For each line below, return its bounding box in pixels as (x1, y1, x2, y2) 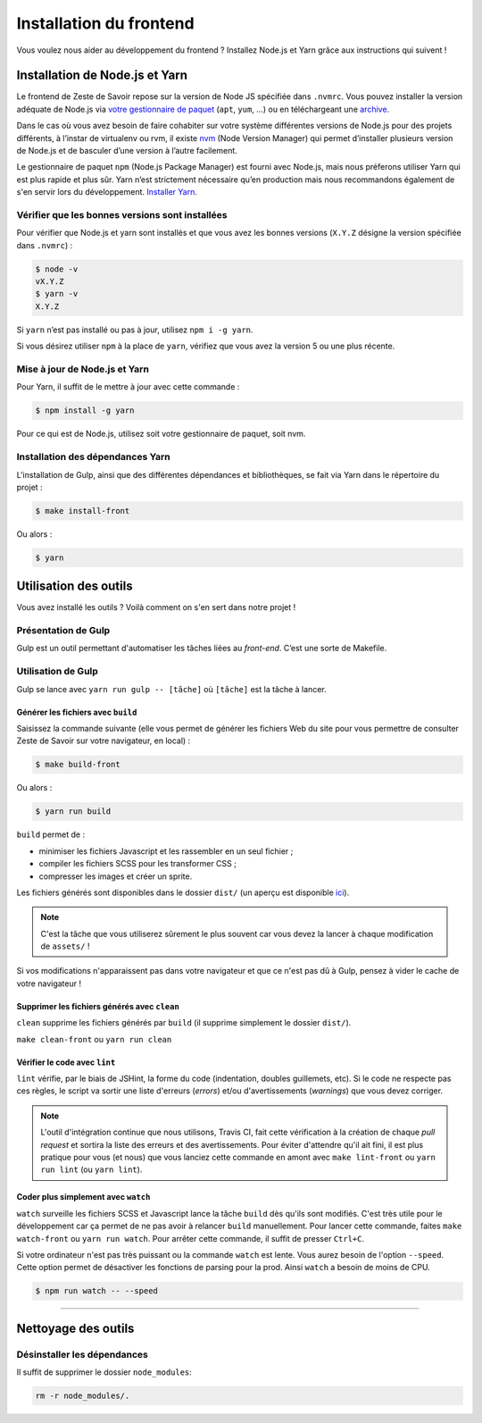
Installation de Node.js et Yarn (16, 68, 187, 83)
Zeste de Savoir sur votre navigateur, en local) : (16, 735, 191, 746)
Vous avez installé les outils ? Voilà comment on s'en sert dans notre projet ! (16, 602, 296, 613)
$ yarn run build (35, 807, 112, 816)
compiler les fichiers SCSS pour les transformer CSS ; (38, 858, 237, 869)
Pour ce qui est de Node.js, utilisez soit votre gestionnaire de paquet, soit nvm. (16, 429, 306, 439)
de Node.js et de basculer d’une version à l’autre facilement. (16, 146, 238, 156)
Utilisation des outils (16, 579, 133, 594)
